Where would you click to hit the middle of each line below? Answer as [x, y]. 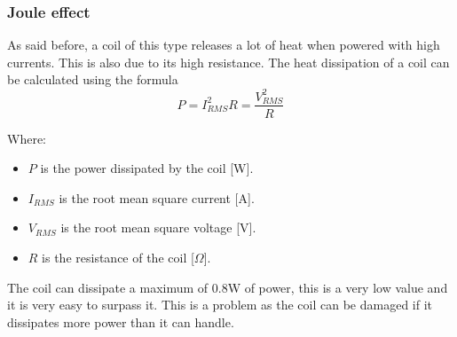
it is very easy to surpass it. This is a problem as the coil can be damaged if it [220, 305]
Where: [27, 138]
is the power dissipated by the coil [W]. [147, 168]
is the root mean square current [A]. [157, 197]
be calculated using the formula [93, 79]
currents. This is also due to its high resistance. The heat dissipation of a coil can [228, 62]
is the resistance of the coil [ [118, 257]
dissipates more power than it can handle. [121, 321]
